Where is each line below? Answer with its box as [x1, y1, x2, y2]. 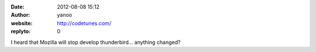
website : [11, 19, 33, 26]
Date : [11, 4, 25, 10]
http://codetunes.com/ [57, 19, 111, 26]
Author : [11, 12, 30, 19]
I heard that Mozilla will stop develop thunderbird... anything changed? [11, 39, 181, 46]
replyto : [11, 28, 31, 35]
